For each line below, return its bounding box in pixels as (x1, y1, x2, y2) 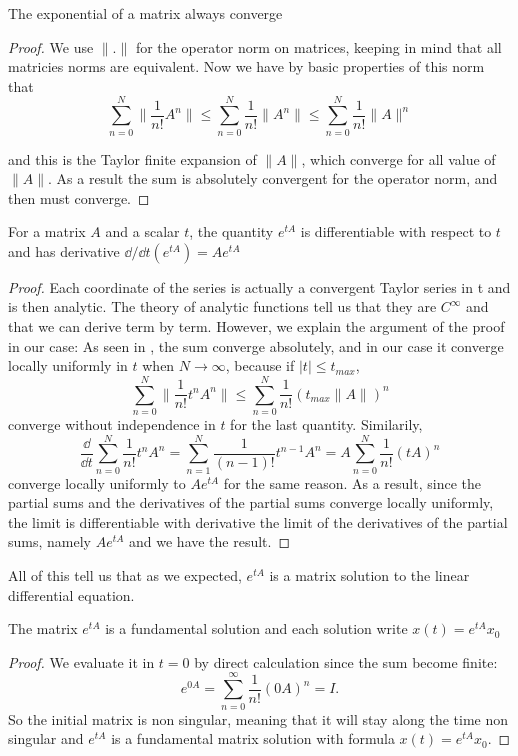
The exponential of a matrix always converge (8, 3, 283, 23)
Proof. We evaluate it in (8, 651, 155, 672)
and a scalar (105, 221, 180, 242)
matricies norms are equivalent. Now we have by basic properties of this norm (8, 56, 485, 77)
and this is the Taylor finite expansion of (8, 148, 257, 169)
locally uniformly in (8, 355, 128, 376)
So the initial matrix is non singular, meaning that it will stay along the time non (8, 708, 509, 729)
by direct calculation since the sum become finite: (194, 651, 498, 672)
